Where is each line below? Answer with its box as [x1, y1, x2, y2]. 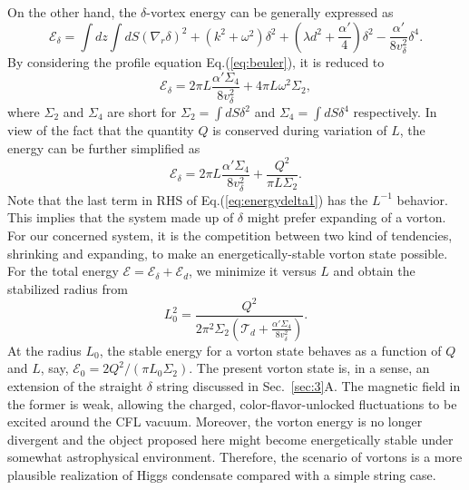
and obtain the [333, 261, 415, 280]
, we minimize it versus [189, 261, 317, 280]
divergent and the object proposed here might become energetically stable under [7, 429, 454, 448]
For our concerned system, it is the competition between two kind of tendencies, [7, 226, 453, 245]
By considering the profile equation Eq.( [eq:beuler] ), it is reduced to [7, 53, 385, 72]
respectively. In [353, 103, 437, 121]
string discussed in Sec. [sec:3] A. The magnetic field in [156, 376, 461, 395]
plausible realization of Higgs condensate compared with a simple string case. [7, 465, 436, 484]
